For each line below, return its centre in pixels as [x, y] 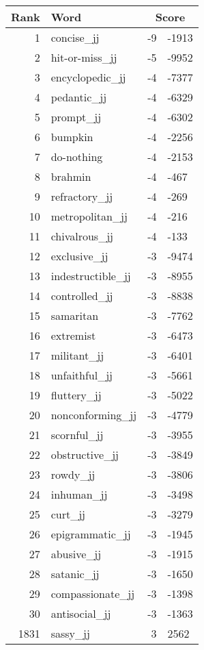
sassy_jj [70, 633]
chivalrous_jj [82, 236]
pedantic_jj [79, 97]
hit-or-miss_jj [84, 57]
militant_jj [77, 355]
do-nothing [77, 157]
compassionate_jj [93, 593]
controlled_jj [82, 296]
